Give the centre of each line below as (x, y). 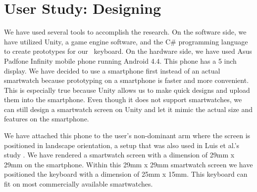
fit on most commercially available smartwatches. (78, 184)
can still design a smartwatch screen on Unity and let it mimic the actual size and (128, 109)
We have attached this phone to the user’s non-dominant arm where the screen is (127, 135)
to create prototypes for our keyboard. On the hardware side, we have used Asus (128, 51)
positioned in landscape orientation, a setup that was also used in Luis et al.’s (122, 145)
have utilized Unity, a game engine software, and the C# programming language (126, 41)
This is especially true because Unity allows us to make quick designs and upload (127, 90)
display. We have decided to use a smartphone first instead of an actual (112, 70)
